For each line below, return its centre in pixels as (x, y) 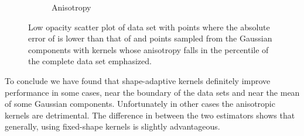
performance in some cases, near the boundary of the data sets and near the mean (152, 92)
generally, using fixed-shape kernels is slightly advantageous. (112, 126)
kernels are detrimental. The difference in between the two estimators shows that (150, 115)
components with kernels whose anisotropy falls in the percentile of (148, 49)
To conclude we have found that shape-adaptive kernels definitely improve (138, 80)
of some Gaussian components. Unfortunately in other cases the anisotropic (140, 104)
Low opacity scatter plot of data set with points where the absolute (149, 27)
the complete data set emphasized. (90, 61)
